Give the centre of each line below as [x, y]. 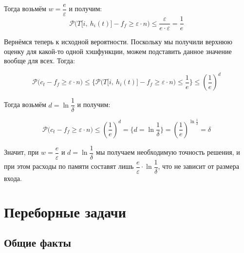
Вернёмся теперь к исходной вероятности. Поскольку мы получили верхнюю [118, 42]
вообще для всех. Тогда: [39, 61]
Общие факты [38, 243]
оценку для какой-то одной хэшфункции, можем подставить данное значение [118, 51]
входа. [13, 178]
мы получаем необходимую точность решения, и [168, 152]
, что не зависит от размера [198, 166]
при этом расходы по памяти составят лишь [69, 166]
